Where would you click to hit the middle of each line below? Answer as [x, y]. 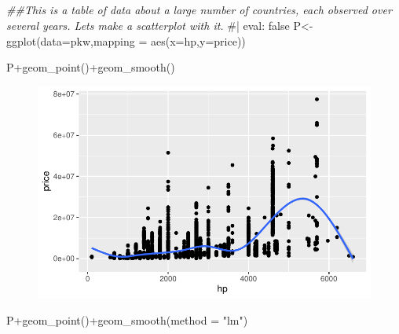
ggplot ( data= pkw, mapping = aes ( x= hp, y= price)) [126, 40]
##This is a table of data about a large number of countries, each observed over [199, 10]
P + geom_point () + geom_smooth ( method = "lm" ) [127, 320]
